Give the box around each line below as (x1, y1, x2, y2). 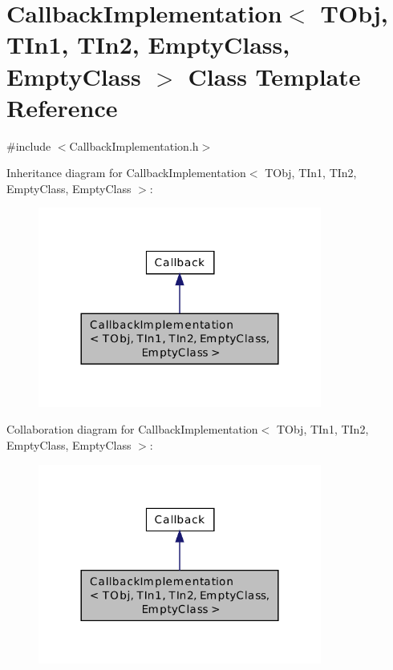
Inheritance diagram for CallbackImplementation (6, 164, 246, 181)
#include (6, 137, 51, 154)
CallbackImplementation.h (69, 137, 199, 154)
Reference (6, 91, 118, 123)
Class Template (188, 59, 361, 92)
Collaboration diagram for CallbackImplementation (6, 421, 258, 438)
